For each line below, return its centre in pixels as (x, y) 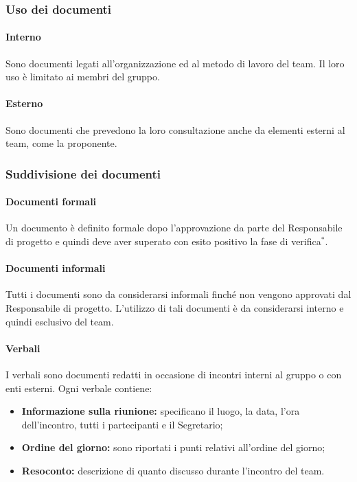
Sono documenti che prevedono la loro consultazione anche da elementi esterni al (175, 129)
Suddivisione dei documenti (83, 173)
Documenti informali (56, 268)
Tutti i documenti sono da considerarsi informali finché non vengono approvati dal (178, 294)
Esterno (24, 103)
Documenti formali (51, 202)
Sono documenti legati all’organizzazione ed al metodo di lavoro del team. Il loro (175, 63)
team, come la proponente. (61, 143)
